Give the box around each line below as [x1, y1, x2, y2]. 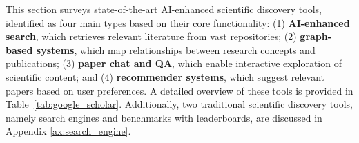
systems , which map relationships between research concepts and [36, 42, 316, 57]
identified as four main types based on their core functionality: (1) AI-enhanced [6, 15, 350, 30]
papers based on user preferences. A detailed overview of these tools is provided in [6, 83, 353, 97]
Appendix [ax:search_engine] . [6, 124, 131, 138]
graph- [300, 29, 332, 44]
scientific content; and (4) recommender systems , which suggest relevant [6, 69, 325, 84]
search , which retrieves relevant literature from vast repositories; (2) [6, 29, 297, 44]
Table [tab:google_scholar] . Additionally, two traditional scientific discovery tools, [6, 97, 353, 111]
